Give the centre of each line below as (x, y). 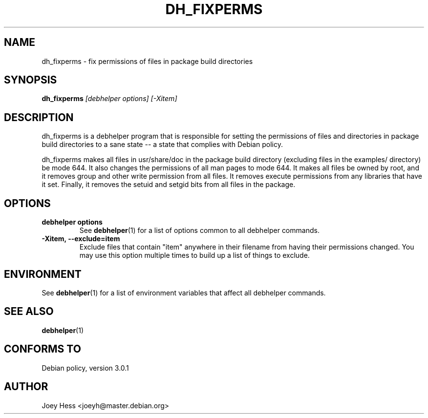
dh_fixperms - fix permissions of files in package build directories (147, 61)
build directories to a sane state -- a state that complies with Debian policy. (162, 145)
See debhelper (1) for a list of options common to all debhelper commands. (199, 230)
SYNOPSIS (31, 80)
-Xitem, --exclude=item (81, 239)
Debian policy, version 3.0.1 (85, 368)
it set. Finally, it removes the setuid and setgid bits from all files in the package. (169, 185)
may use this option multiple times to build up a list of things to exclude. (194, 255)
